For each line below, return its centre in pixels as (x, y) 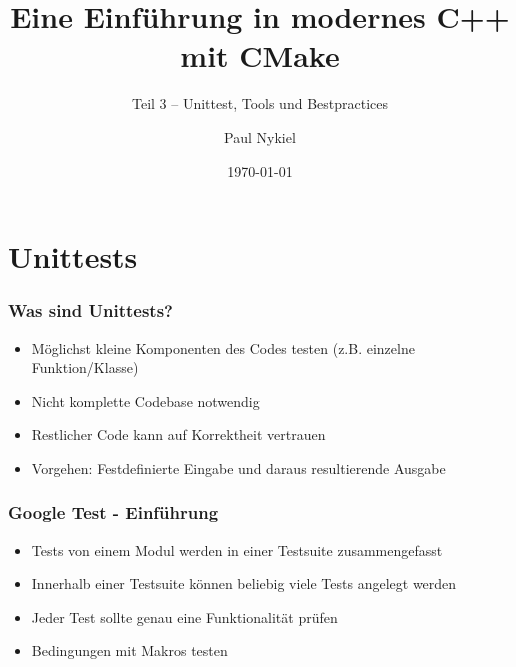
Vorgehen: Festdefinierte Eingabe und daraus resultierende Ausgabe (238, 467)
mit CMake (260, 55)
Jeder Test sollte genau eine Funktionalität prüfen (184, 616)
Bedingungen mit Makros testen (129, 650)
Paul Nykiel (260, 136)
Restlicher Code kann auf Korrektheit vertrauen (178, 434)
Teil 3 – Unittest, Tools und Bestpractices (260, 103)
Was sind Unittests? (90, 310)
